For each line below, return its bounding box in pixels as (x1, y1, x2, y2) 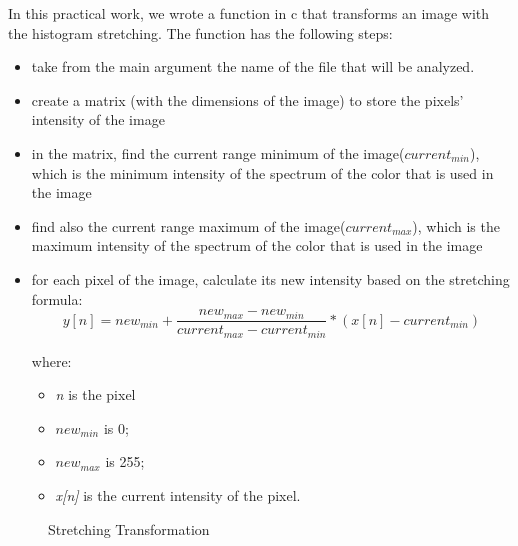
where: (31, 350, 72, 371)
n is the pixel (55, 384, 136, 405)
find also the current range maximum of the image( (31, 215, 346, 236)
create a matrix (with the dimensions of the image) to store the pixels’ (31, 89, 464, 110)
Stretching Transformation (48, 518, 210, 539)
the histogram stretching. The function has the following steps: (8, 22, 393, 43)
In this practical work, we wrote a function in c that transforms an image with (8, 3, 490, 23)
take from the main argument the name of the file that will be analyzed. (31, 56, 475, 77)
